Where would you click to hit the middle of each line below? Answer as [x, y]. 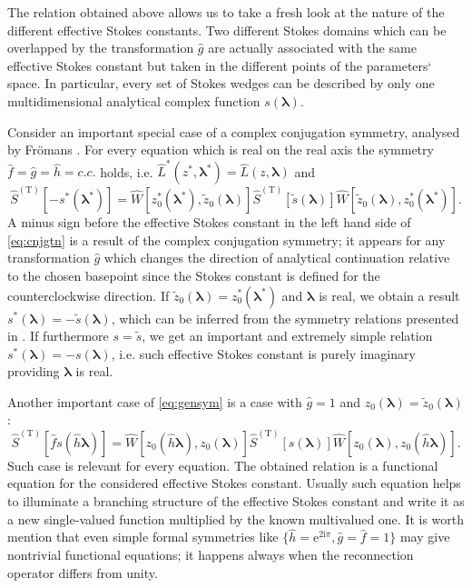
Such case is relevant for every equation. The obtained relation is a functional [223, 465]
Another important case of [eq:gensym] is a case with [155, 401]
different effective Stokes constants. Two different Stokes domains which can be [227, 30]
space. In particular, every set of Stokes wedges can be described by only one [221, 83]
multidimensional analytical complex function [134, 100]
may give [425, 537]
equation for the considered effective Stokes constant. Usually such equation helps [234, 483]
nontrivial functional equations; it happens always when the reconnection [211, 554]
